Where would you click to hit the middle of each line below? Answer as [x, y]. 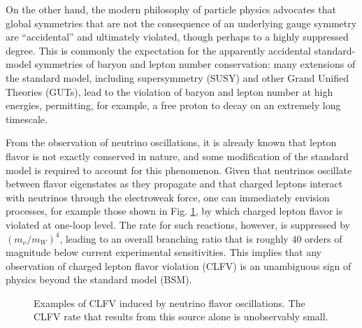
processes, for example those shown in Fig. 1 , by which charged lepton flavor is [174, 211]
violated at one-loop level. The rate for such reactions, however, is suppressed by [178, 224]
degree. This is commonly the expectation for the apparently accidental [158, 50]
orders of [324, 238]
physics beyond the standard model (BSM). [99, 279]
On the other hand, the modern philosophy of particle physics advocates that [171, 9]
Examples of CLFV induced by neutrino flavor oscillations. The [169, 302]
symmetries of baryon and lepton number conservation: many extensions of [195, 64]
